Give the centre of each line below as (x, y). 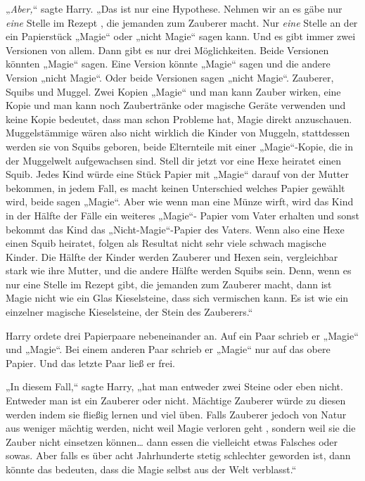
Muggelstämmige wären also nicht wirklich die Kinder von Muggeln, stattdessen (178, 133)
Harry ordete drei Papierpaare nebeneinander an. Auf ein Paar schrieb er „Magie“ (182, 335)
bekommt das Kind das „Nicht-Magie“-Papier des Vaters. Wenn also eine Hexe (175, 229)
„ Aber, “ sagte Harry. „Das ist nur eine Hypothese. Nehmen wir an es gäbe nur (174, 8)
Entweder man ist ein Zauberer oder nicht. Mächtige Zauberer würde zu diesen (176, 400)
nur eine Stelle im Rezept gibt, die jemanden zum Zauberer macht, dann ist (169, 284)
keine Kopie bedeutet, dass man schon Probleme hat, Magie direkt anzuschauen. (179, 118)
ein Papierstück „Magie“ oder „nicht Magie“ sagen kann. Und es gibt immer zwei (181, 36)
